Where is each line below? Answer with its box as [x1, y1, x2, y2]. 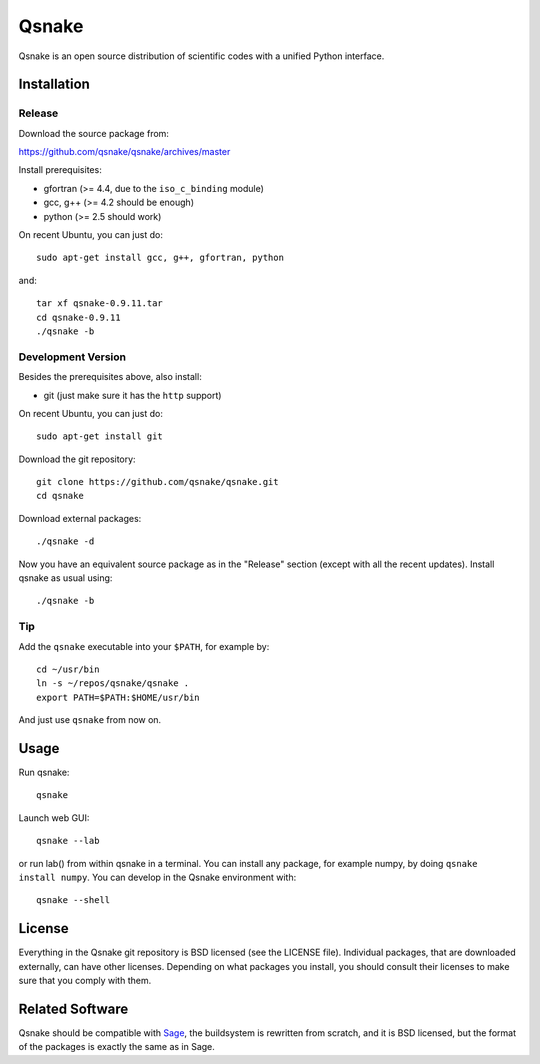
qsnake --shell [36, 895, 111, 906]
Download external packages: [18, 512, 142, 524]
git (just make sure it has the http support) [43, 389, 222, 401]
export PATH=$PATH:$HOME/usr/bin [36, 691, 200, 703]
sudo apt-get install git [36, 431, 164, 442]
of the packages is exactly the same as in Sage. [18, 1041, 215, 1053]
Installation [18, 76, 90, 93]
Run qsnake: [18, 766, 70, 779]
